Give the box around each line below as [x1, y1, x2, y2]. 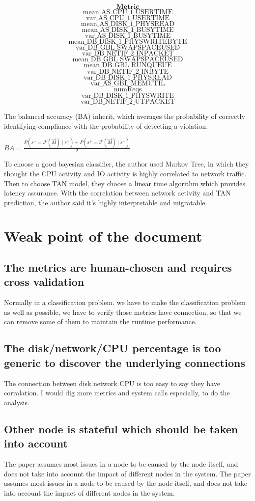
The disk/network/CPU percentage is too [4, 340, 221, 356]
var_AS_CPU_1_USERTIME [86, 15, 170, 22]
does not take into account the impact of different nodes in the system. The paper [4, 468, 251, 478]
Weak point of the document [4, 226, 202, 246]
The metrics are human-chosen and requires [4, 260, 232, 275]
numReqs [113, 86, 142, 93]
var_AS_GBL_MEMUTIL [90, 80, 165, 87]
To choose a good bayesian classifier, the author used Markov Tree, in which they [4, 159, 249, 169]
